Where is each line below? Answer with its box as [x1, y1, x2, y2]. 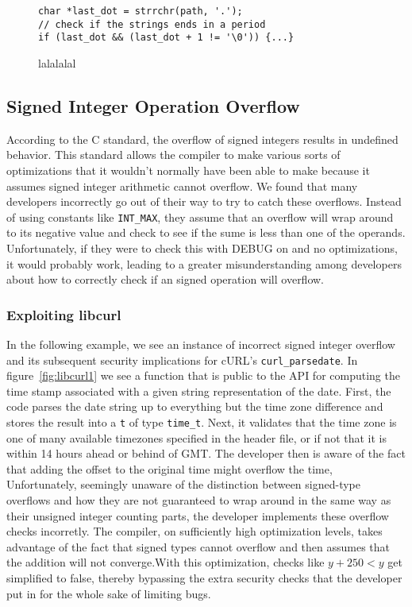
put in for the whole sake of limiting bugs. [6, 585, 211, 601]
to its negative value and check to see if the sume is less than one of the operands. [6, 224, 406, 241]
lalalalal [38, 54, 76, 71]
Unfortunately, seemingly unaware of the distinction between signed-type [6, 476, 360, 493]
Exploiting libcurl [6, 304, 121, 324]
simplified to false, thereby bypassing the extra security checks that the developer [6, 570, 402, 586]
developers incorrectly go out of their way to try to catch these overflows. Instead [6, 193, 402, 210]
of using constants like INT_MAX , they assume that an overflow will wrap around [6, 208, 394, 225]
